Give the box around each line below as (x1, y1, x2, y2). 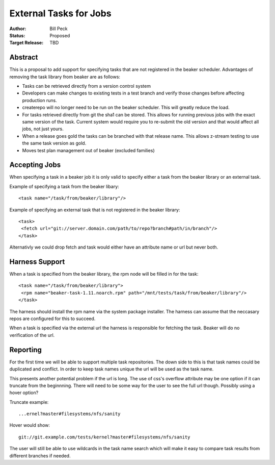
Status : (9, 32, 25, 38)
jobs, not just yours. (22, 126, 64, 132)
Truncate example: (9, 399, 49, 405)
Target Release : (9, 40, 44, 46)
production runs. (22, 97, 57, 103)
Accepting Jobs (9, 161, 61, 169)
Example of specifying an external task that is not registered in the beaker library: (9, 207, 180, 213)
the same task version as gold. (22, 140, 87, 146)
